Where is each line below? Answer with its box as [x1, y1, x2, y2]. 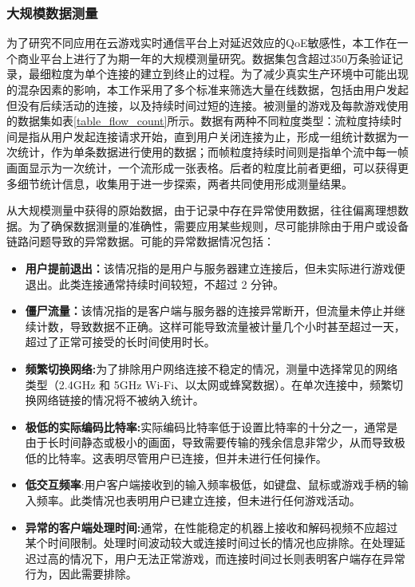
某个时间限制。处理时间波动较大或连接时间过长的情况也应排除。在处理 [25, 534, 394, 551]
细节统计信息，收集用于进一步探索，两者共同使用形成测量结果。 [17, 175, 353, 191]
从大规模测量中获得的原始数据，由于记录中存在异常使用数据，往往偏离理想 [6, 202, 397, 219]
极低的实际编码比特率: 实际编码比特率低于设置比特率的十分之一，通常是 [25, 418, 398, 435]
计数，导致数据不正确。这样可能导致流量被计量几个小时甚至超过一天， [36, 317, 405, 334]
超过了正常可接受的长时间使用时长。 [25, 333, 215, 350]
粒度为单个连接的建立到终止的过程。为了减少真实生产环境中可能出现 [50, 65, 409, 82]
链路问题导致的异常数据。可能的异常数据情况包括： [6, 233, 275, 250]
